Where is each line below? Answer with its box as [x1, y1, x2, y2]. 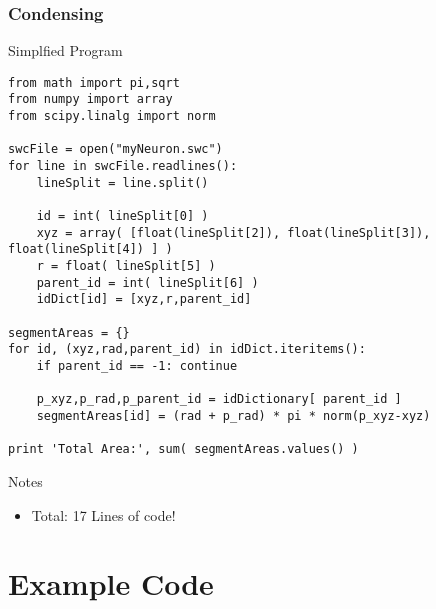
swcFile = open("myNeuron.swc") [8, 142, 223, 157]
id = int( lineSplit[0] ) [36, 209, 209, 224]
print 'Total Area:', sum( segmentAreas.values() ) [8, 442, 359, 457]
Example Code [8, 563, 214, 604]
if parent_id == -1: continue [36, 358, 238, 373]
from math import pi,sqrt [8, 75, 180, 90]
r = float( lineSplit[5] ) [36, 259, 216, 274]
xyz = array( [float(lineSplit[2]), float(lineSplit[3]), [36, 225, 431, 240]
